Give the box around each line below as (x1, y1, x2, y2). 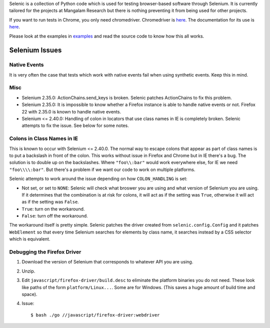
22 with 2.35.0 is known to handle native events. (21, 108, 121, 114)
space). (21, 291, 37, 297)
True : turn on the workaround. (21, 205, 85, 212)
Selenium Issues (9, 46, 62, 54)
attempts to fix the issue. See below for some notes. (21, 122, 129, 128)
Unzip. (21, 268, 35, 274)
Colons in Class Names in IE (9, 135, 78, 142)
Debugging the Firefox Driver (9, 248, 81, 255)
